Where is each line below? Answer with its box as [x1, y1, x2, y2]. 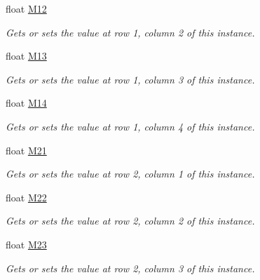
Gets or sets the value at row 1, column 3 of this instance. [6, 72, 255, 86]
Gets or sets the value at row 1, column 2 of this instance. [6, 25, 255, 39]
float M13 [6, 48, 47, 63]
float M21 [6, 142, 47, 157]
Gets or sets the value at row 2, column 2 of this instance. [6, 213, 255, 228]
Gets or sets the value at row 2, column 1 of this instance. [6, 166, 255, 181]
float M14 [6, 95, 47, 110]
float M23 [6, 236, 47, 251]
